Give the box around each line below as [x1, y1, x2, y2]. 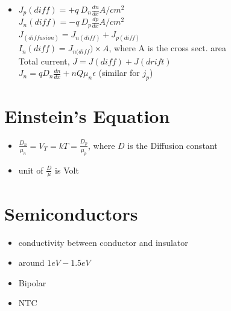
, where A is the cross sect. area [109, 42, 226, 54]
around [18, 256, 45, 269]
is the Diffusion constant [127, 139, 218, 151]
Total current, [18, 54, 70, 67]
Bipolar [18, 276, 46, 289]
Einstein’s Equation [4, 104, 170, 128]
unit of [18, 163, 43, 176]
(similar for [98, 66, 140, 79]
